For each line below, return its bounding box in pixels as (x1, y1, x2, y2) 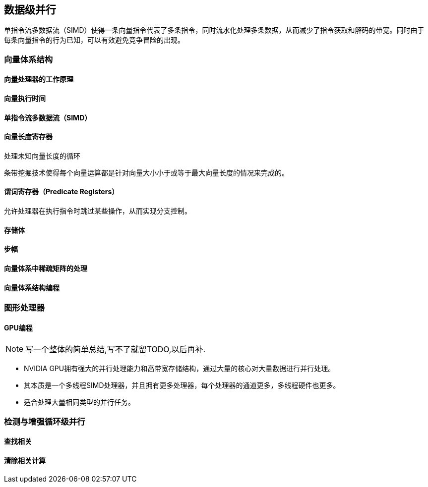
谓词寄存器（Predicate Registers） (4, 187, 119, 196)
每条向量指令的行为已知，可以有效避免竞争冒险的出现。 (4, 36, 184, 45)
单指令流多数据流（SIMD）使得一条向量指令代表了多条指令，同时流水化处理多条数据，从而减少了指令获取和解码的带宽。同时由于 (4, 26, 425, 35)
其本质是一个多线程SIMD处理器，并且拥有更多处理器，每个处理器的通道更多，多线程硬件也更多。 (24, 381, 340, 390)
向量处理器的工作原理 (4, 75, 73, 84)
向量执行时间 (4, 94, 46, 103)
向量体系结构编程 (4, 283, 60, 292)
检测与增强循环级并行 (4, 416, 85, 427)
